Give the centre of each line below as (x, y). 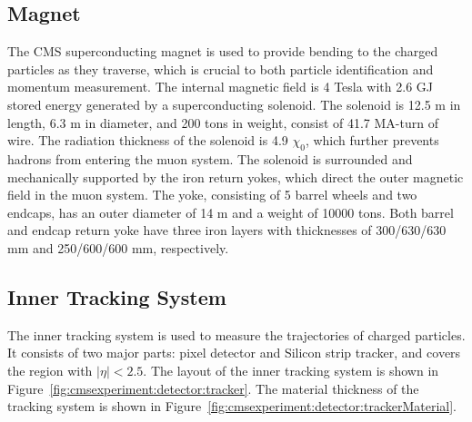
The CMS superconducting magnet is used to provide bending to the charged (223, 51)
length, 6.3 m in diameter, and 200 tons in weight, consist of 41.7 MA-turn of (223, 122)
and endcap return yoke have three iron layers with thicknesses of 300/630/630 (227, 230)
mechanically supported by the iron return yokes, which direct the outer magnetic (236, 177)
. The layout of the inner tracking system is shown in (291, 370)
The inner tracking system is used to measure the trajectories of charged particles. (236, 334)
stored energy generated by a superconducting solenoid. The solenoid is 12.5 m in (234, 104)
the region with (50, 370)
